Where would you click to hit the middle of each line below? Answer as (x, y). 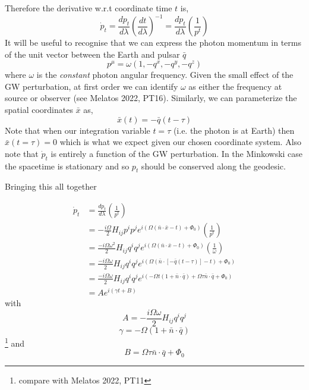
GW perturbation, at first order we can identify (92, 86)
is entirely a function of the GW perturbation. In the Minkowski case (177, 153)
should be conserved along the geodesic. (213, 166)
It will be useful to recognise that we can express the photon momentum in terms (153, 43)
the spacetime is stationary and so (67, 166)
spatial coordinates (39, 110)
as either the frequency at (235, 86)
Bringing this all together (51, 186)
